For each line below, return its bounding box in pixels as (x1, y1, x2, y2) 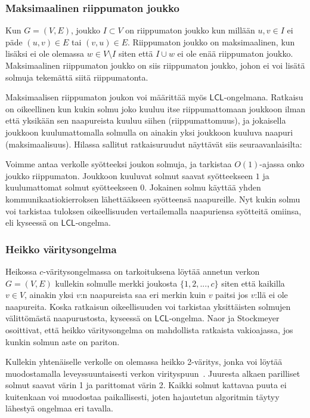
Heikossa (5, 265, 37, 277)
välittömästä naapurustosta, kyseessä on (5, 312, 152, 324)
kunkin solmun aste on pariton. (5, 335, 120, 348)
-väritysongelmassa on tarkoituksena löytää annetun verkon (43, 265, 260, 277)
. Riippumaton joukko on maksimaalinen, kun (128, 35, 295, 48)
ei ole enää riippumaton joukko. (177, 47, 293, 60)
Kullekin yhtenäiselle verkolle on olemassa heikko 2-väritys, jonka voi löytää (5, 355, 283, 368)
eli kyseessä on (5, 216, 58, 229)
